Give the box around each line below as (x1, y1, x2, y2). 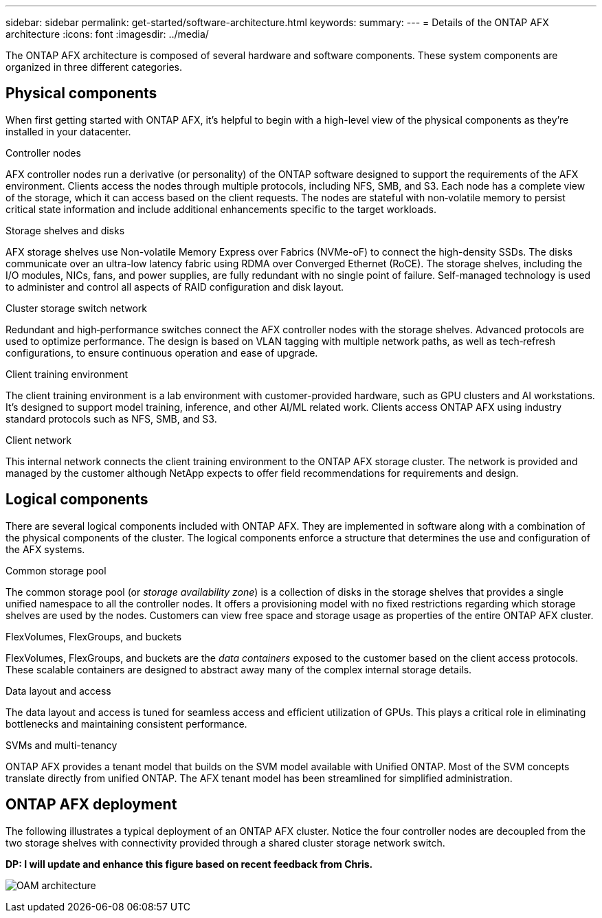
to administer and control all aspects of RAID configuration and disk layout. (5, 280, 344, 293)
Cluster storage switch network (5, 302, 148, 314)
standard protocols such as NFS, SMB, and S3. (5, 412, 217, 425)
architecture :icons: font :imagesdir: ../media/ (5, 28, 209, 40)
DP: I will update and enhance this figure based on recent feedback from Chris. (5, 858, 373, 870)
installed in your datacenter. (5, 125, 131, 137)
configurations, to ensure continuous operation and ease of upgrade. (5, 346, 318, 359)
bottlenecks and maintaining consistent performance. (5, 717, 247, 730)
